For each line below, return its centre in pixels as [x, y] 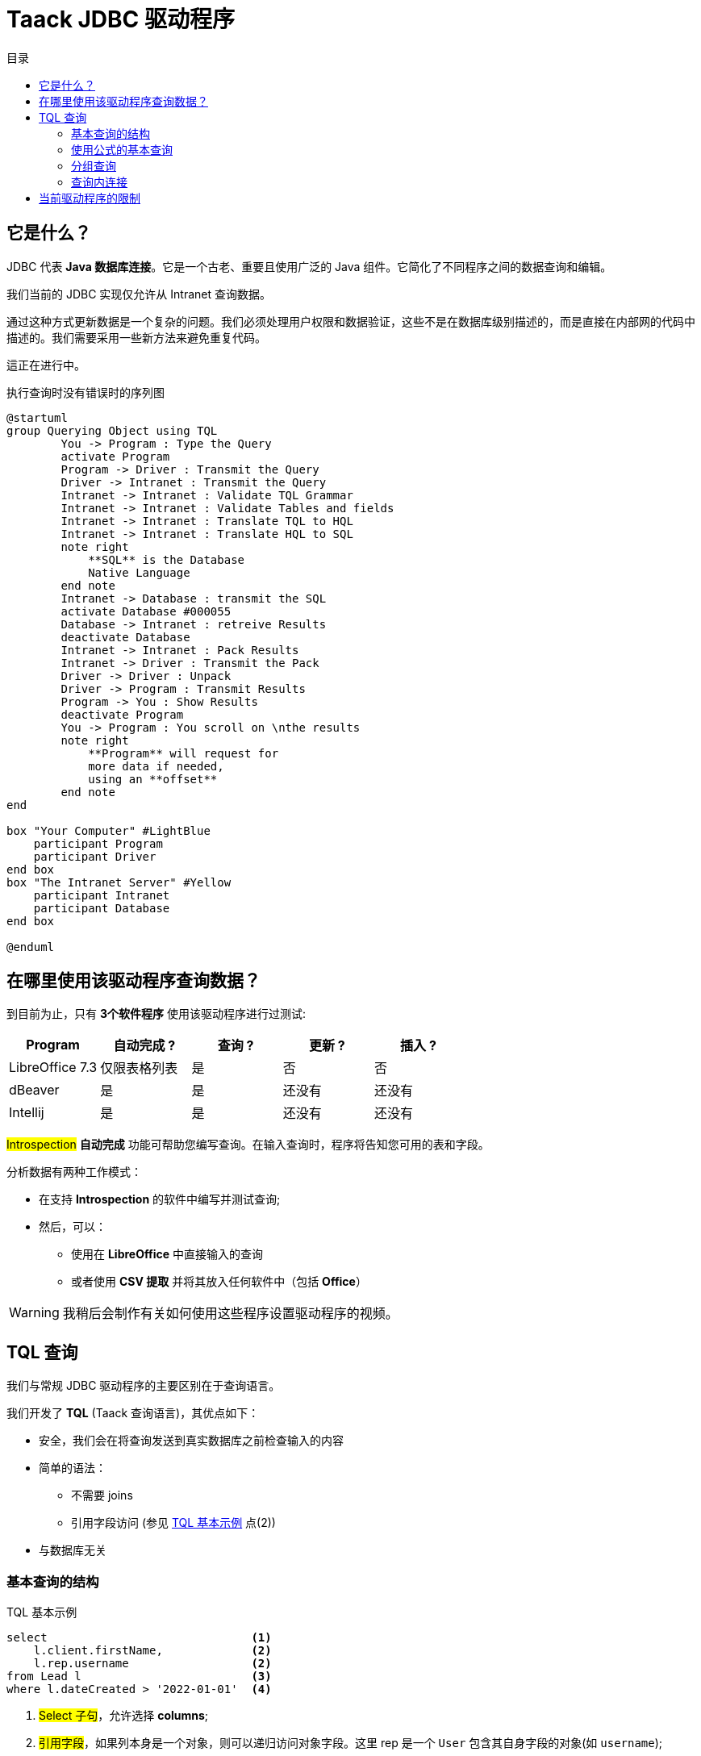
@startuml [37, 417]
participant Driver [95, 856]
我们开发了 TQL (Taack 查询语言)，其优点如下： [133, 1413]
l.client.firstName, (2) [152, 1651]
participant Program [98, 843]
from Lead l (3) [139, 1677]
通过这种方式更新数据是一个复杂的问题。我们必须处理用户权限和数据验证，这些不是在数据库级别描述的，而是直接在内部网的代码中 [351, 321]
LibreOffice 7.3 [53, 1068]
